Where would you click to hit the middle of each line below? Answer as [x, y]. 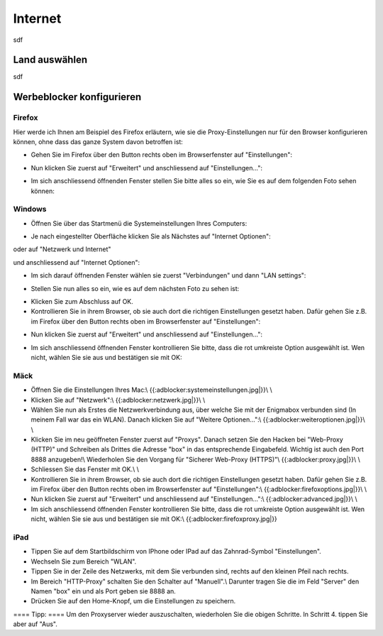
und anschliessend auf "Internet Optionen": [77, 262]
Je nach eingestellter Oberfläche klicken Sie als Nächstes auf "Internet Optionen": [151, 236]
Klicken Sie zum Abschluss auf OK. [82, 302]
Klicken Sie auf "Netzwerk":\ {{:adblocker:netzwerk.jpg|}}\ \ [118, 400]
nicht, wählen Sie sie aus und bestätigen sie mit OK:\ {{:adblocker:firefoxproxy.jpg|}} [154, 519]
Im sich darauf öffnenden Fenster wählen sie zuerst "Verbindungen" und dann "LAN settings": [168, 275]
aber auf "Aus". [35, 624]
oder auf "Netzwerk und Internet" [62, 249]
